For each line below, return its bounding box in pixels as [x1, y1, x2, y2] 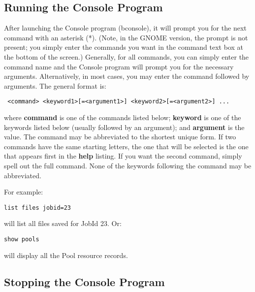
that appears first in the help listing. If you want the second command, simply [4, 151, 242, 161]
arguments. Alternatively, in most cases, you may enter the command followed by [4, 71, 250, 81]
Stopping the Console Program [4, 274, 165, 289]
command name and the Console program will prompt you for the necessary [4, 61, 234, 71]
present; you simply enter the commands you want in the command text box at [4, 42, 243, 52]
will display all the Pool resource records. [4, 250, 128, 260]
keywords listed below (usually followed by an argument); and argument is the [4, 122, 245, 132]
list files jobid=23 [4, 204, 71, 211]
